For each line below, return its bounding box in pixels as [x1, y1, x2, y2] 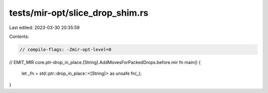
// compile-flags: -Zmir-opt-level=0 [19, 47, 112, 52]
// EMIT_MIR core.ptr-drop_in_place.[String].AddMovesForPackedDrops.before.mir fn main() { [9, 59, 201, 65]
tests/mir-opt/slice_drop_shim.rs [9, 7, 149, 18]
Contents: [9, 33, 29, 39]
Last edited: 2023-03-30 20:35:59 [9, 25, 80, 31]
